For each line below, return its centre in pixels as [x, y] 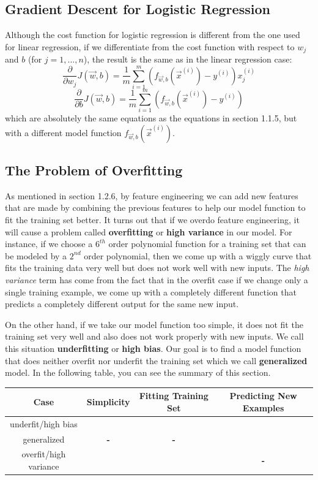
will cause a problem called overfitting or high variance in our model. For [149, 231]
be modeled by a [36, 255]
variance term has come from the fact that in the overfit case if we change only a [157, 280]
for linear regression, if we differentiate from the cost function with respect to [150, 46]
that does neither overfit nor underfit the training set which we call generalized [156, 360]
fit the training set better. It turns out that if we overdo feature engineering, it [152, 220]
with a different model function [63, 132]
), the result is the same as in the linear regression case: [188, 59]
